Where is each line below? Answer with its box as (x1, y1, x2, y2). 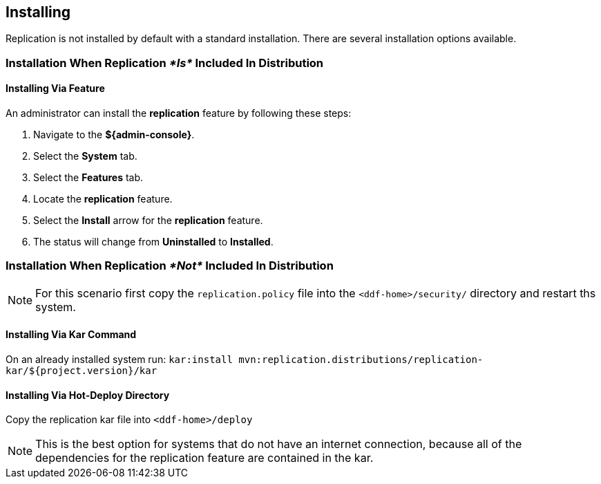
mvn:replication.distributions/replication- (238, 353, 484, 365)
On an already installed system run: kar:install (6, 353, 233, 365)
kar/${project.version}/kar (6, 364, 158, 376)
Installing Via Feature (6, 82, 105, 95)
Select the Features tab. (33, 171, 144, 184)
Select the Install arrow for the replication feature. (33, 214, 263, 227)
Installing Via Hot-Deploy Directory (6, 389, 170, 401)
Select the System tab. (33, 150, 137, 162)
